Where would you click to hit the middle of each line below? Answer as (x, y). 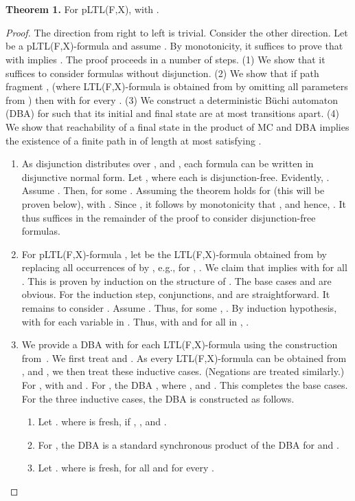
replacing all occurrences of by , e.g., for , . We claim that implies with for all (184, 267)
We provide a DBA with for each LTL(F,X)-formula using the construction (180, 344)
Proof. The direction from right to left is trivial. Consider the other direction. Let (177, 32)
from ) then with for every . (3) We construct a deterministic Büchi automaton (172, 99)
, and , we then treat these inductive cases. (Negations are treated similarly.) (183, 371)
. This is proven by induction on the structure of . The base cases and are (176, 280)
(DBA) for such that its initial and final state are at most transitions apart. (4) (172, 113)
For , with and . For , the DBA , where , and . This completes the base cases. (185, 385)
